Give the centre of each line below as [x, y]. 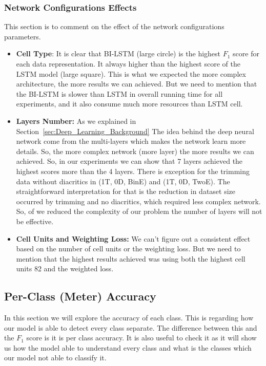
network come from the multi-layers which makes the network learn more [131, 141]
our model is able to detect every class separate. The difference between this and [131, 327]
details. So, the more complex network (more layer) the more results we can [135, 151]
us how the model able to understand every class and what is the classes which [128, 347]
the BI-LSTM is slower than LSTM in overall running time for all [119, 93]
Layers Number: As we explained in [76, 121]
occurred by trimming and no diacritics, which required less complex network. [138, 201]
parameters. [23, 36]
